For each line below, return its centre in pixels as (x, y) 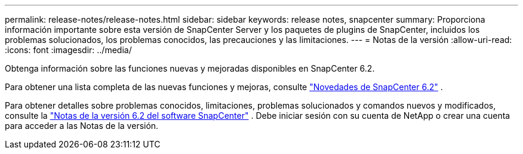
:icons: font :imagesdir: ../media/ (68, 50)
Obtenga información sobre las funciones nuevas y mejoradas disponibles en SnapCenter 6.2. (190, 68)
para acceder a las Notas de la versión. (82, 126)
